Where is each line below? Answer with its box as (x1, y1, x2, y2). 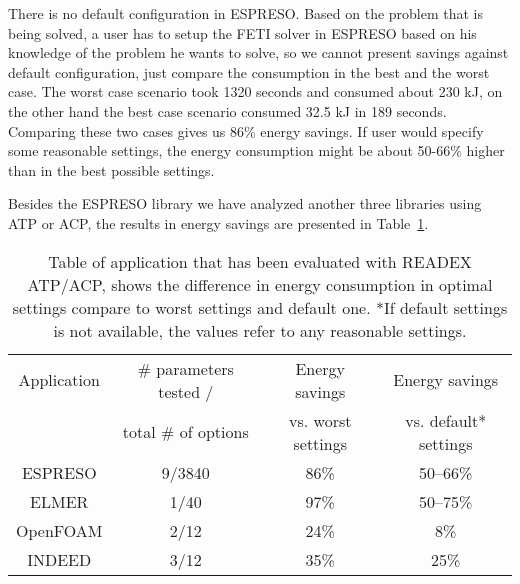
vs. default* (405, 408, 487, 432)
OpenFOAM (16, 518, 103, 542)
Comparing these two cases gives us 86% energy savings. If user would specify (8, 120, 484, 141)
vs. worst (289, 408, 352, 432)
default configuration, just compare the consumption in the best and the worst (8, 61, 490, 82)
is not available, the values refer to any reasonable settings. (53, 318, 467, 342)
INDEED (27, 547, 92, 571)
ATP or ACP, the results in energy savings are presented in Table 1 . (8, 212, 429, 233)
